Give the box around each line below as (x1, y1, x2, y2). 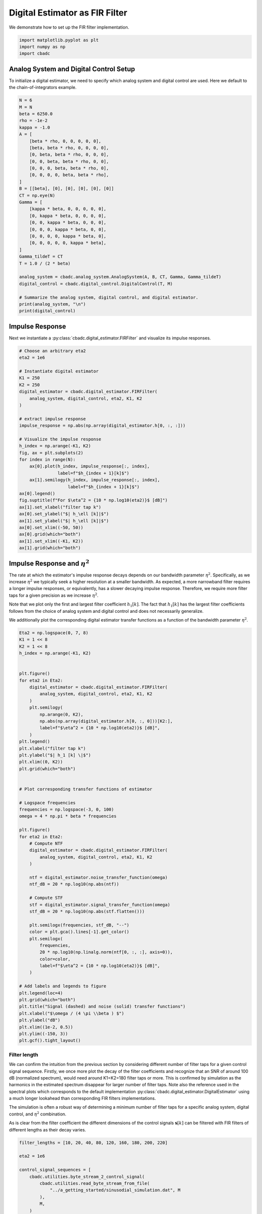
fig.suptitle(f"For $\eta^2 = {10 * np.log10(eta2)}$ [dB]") (19, 498, 168, 503)
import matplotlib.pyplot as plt (19, 37, 99, 43)
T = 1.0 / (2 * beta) (19, 260, 71, 266)
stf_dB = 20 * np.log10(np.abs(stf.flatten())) (29, 909, 145, 914)
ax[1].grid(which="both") (19, 545, 81, 551)
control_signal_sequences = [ (19, 1167, 91, 1173)
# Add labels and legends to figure (19, 983, 107, 989)
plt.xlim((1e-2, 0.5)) (19, 1024, 73, 1029)
